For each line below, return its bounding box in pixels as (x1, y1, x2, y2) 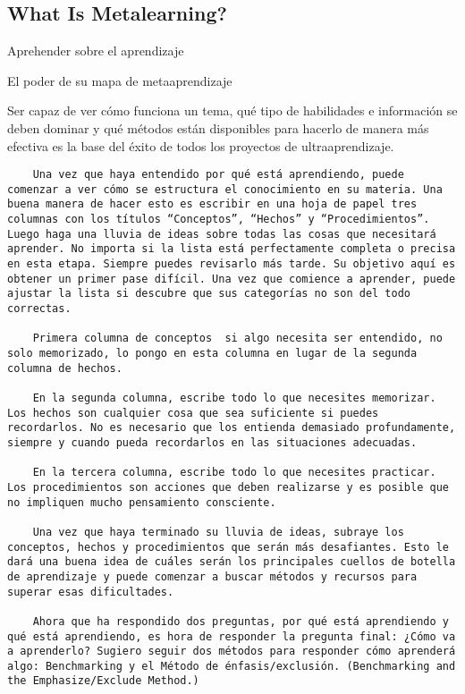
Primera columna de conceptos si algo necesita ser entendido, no (32, 332, 443, 345)
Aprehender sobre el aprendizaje (7, 41, 184, 60)
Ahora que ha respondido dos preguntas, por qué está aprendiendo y (32, 614, 449, 628)
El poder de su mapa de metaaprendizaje (7, 71, 232, 89)
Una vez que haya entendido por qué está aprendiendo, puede (32, 168, 404, 182)
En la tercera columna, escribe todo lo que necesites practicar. (32, 466, 436, 479)
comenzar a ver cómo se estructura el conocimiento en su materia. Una (7, 182, 443, 196)
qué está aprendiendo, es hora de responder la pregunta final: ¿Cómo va (7, 630, 456, 643)
